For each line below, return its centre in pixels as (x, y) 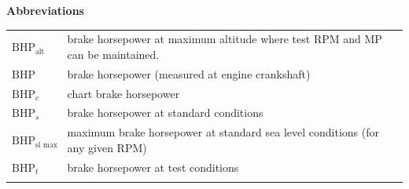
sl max (46, 145)
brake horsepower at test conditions (153, 167)
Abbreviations (45, 10)
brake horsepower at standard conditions (165, 113)
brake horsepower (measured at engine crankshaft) (189, 73)
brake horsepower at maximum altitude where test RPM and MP (225, 39)
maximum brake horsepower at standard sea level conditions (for (223, 132)
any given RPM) (107, 147)
